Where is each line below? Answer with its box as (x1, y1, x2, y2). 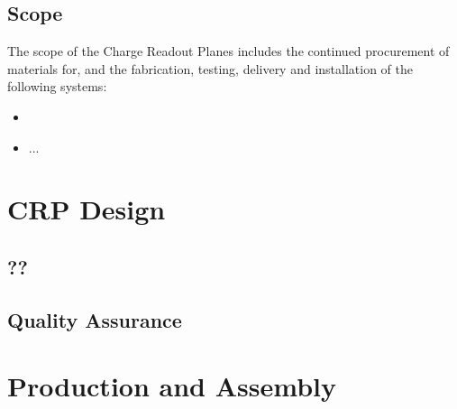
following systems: (7, 77, 107, 96)
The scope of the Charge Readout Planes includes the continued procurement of (7, 42, 450, 60)
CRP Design (7, 191, 166, 228)
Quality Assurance (7, 305, 182, 333)
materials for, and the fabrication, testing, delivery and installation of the (7, 59, 414, 78)
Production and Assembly (7, 367, 336, 404)
